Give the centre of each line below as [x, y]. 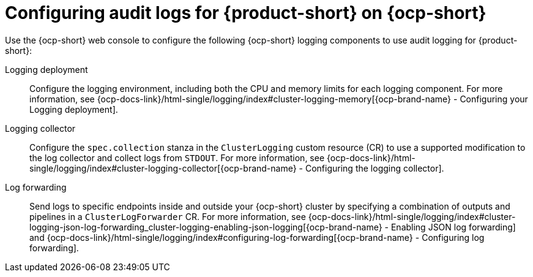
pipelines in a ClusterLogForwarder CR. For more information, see [168, 216]
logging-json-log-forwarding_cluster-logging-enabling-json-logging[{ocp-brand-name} [206, 227]
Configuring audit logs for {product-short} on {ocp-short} [246, 13]
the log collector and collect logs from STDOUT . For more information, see [177, 157]
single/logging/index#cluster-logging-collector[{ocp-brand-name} [163, 168]
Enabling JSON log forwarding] [453, 227]
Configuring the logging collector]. [375, 168]
